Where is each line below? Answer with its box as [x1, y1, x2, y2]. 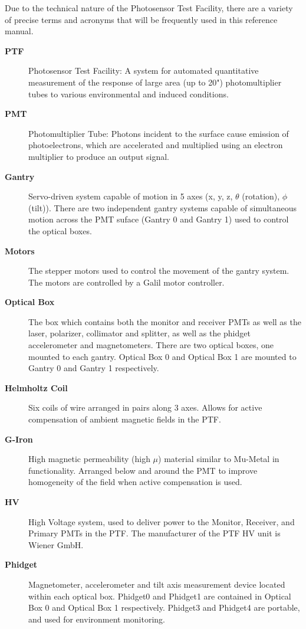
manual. [5, 25, 34, 37]
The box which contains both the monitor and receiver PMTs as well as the [28, 315, 301, 327]
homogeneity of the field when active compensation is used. [28, 476, 242, 488]
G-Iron [5, 433, 33, 445]
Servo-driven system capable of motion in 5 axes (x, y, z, [28, 190, 233, 202]
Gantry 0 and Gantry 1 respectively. [28, 362, 159, 374]
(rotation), [242, 190, 280, 202]
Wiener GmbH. [28, 538, 84, 551]
